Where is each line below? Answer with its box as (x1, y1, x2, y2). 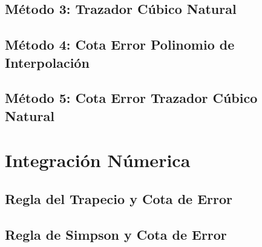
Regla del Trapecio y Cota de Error (5, 189, 232, 208)
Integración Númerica (5, 148, 191, 173)
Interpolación (5, 53, 90, 71)
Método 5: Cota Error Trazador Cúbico (5, 88, 258, 107)
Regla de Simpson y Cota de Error (5, 225, 227, 243)
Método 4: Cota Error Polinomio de (5, 35, 235, 54)
